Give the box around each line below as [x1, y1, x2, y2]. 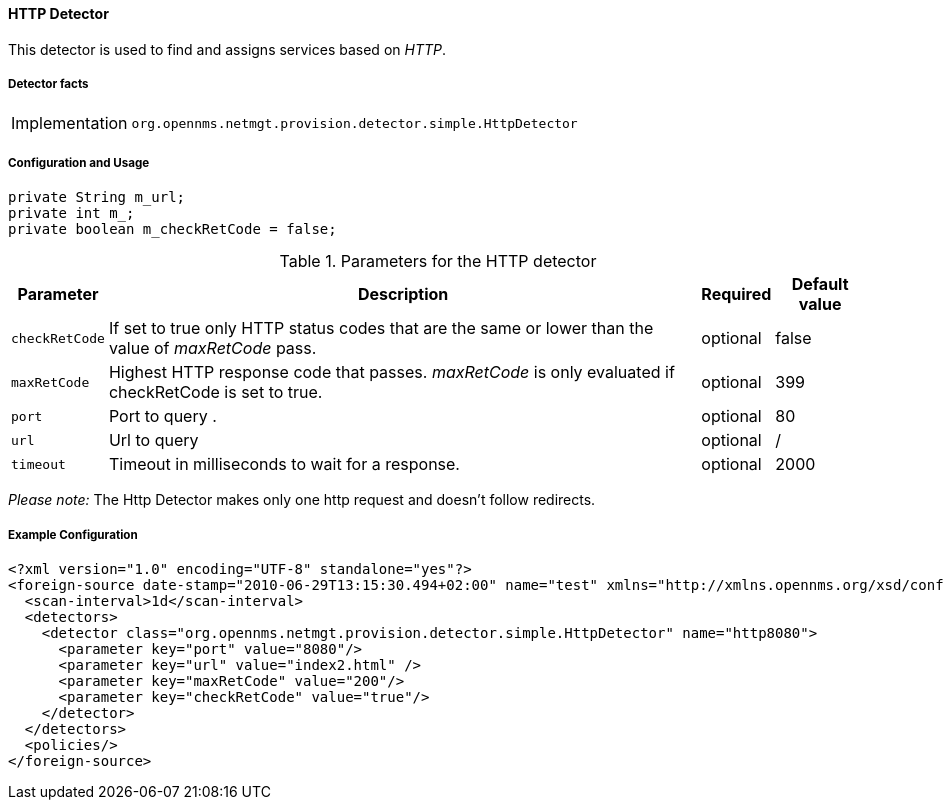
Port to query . [108, 406, 217, 427]
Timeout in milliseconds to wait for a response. [108, 454, 460, 475]
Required [701, 284, 772, 305]
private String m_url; [8, 189, 186, 206]
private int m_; [8, 205, 135, 222]
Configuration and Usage [8, 155, 150, 170]
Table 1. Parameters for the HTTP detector [279, 251, 597, 272]
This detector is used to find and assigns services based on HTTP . [8, 40, 446, 58]
